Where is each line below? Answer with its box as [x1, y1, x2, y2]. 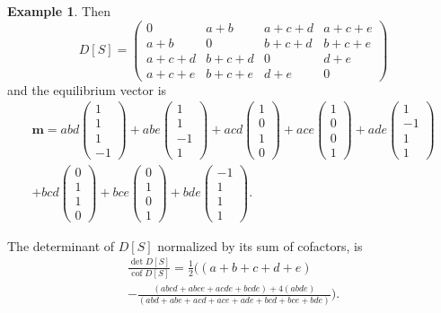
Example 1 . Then [7, 2, 110, 20]
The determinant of [7, 236, 115, 255]
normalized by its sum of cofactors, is [157, 236, 363, 255]
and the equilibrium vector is [7, 80, 167, 99]
